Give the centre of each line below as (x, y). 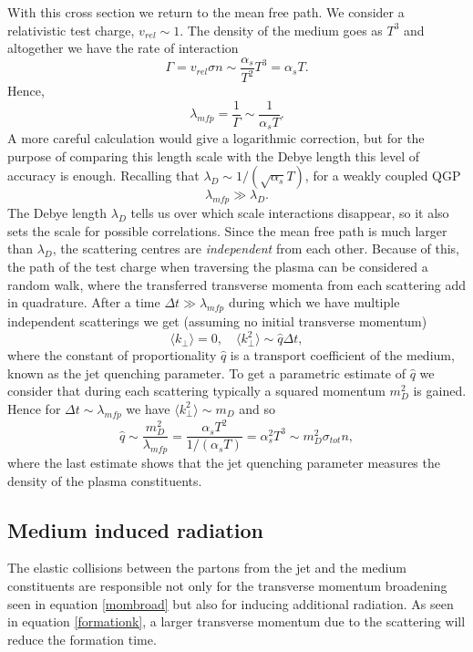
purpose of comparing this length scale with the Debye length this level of (214, 155)
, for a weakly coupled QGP (383, 176)
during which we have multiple (314, 302)
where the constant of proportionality (112, 355)
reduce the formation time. (82, 639)
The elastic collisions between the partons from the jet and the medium (207, 568)
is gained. (440, 391)
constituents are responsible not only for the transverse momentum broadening (227, 586)
